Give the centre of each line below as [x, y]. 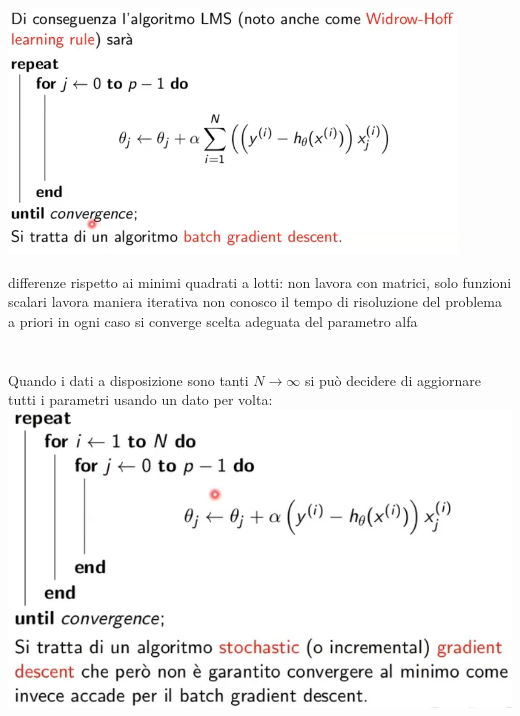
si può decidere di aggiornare [392, 379]
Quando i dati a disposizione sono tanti [128, 379]
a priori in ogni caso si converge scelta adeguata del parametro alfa [213, 320]
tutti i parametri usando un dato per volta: [140, 399]
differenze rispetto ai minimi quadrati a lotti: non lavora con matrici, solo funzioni [260, 281]
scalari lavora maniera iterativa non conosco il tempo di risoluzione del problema [255, 301]
